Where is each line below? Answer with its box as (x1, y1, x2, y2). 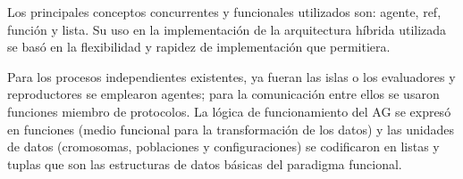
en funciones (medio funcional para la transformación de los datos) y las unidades (7, 119, 454, 138)
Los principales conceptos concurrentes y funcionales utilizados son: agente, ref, (7, 3, 442, 20)
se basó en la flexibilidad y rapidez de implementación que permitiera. (7, 37, 391, 56)
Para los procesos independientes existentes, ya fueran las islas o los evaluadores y (7, 67, 456, 85)
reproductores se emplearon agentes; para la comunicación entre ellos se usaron (7, 85, 440, 103)
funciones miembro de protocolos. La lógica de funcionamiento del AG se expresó (7, 102, 451, 120)
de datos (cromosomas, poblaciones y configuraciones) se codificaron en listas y (7, 137, 440, 156)
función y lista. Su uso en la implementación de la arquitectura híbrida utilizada (7, 20, 447, 38)
